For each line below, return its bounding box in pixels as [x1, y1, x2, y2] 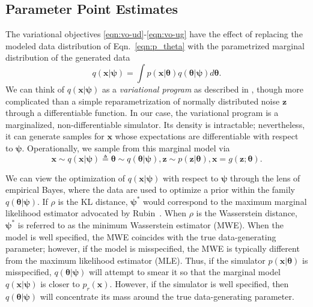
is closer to [40, 277, 80, 290]
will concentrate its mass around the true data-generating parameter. [40, 290, 294, 302]
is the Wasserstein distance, [196, 207, 297, 219]
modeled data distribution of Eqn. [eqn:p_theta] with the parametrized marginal [5, 39, 305, 52]
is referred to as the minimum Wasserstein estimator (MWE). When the [17, 218, 284, 231]
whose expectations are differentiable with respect [115, 130, 299, 142]
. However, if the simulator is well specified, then [109, 277, 289, 290]
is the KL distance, [58, 195, 128, 207]
